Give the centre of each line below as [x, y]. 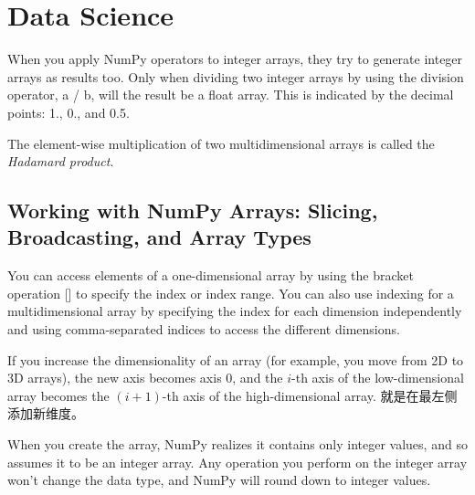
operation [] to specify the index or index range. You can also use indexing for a [231, 293]
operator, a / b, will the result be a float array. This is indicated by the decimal [231, 95]
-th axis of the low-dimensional [378, 378]
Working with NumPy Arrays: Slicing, [193, 211]
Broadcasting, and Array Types [159, 237]
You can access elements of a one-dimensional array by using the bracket [211, 275]
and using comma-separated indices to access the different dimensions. [204, 329]
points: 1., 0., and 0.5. [69, 112]
